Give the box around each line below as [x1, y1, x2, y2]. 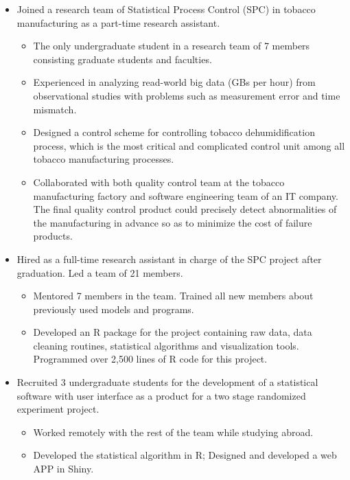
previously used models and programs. [33, 301, 194, 316]
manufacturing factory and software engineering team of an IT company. [33, 188, 338, 203]
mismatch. [33, 102, 77, 116]
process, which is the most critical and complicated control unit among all [33, 138, 345, 152]
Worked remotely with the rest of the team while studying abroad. [33, 424, 314, 439]
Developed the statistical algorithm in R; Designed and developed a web [33, 448, 337, 462]
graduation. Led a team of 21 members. [16, 265, 183, 279]
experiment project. [16, 402, 100, 416]
